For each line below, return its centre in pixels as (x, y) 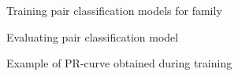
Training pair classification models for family (114, 10)
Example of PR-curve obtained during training (119, 63)
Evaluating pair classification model (93, 36)
